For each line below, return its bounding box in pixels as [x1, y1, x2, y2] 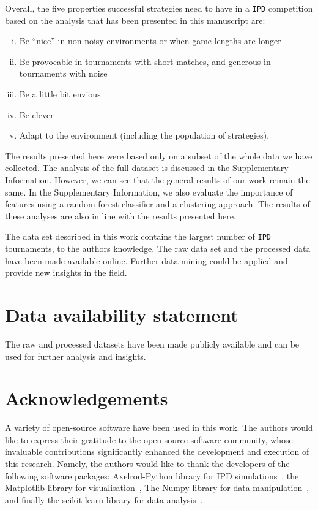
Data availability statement [5, 302, 239, 327]
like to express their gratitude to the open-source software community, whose [5, 433, 293, 446]
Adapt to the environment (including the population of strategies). [19, 129, 270, 142]
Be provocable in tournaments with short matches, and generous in [19, 55, 271, 67]
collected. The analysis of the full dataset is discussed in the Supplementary [5, 161, 289, 174]
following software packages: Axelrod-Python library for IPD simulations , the [5, 469, 299, 482]
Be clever [19, 108, 54, 121]
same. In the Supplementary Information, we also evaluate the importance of [5, 185, 293, 198]
